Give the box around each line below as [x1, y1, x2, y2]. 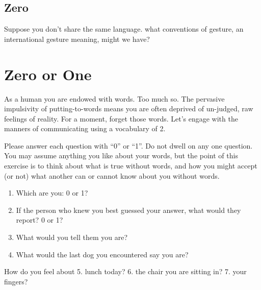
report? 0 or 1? [16, 214, 63, 225]
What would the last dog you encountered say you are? [16, 249, 189, 259]
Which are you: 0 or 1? [16, 187, 88, 198]
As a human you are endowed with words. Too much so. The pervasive [4, 93, 225, 104]
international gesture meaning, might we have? [4, 33, 150, 44]
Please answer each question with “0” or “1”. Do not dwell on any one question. [4, 140, 253, 151]
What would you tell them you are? [16, 232, 127, 243]
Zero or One [4, 63, 92, 84]
